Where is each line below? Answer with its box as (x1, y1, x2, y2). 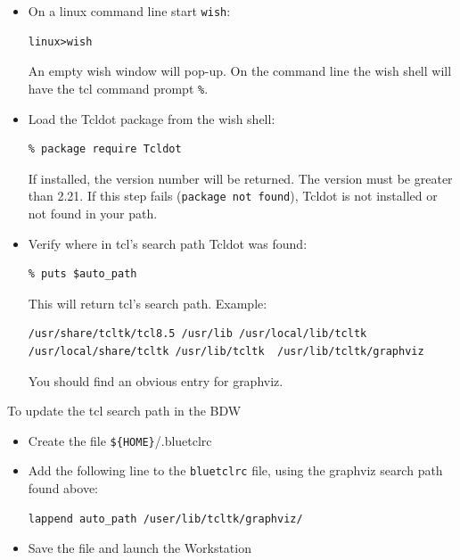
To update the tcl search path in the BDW (7, 401, 242, 420)
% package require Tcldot (28, 143, 182, 156)
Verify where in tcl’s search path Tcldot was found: (28, 234, 308, 252)
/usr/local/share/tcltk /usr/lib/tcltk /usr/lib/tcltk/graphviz (28, 344, 424, 358)
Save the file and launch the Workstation (28, 539, 251, 557)
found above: (28, 479, 98, 497)
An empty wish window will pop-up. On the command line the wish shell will (28, 62, 452, 80)
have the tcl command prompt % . (28, 78, 209, 97)
